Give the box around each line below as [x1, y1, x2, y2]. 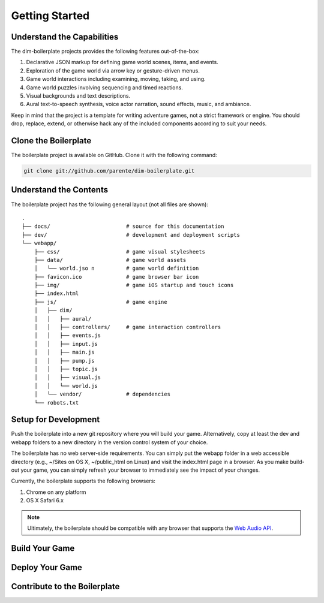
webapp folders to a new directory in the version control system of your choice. [11, 438, 208, 446]
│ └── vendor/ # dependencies [34, 391, 171, 398]
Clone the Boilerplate [11, 135, 92, 146]
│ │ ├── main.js [34, 349, 95, 356]
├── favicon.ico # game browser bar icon [34, 273, 199, 280]
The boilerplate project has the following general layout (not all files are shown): [11, 201, 208, 208]
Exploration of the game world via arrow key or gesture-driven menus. [26, 67, 200, 74]
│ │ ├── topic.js [34, 366, 98, 372]
